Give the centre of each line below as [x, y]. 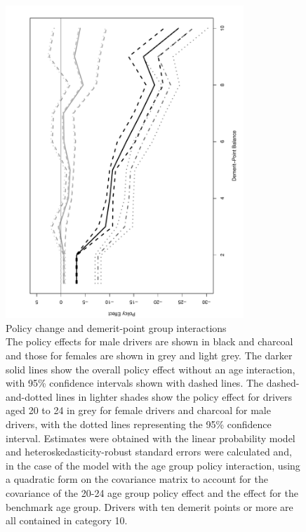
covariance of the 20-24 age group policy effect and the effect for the [152, 493]
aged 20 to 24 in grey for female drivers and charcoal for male [138, 410]
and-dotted [29, 396]
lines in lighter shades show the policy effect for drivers [174, 396]
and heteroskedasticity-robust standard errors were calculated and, [149, 452]
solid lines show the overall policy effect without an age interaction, [151, 369]
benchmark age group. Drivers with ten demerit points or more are [149, 506]
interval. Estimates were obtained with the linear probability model [151, 438]
